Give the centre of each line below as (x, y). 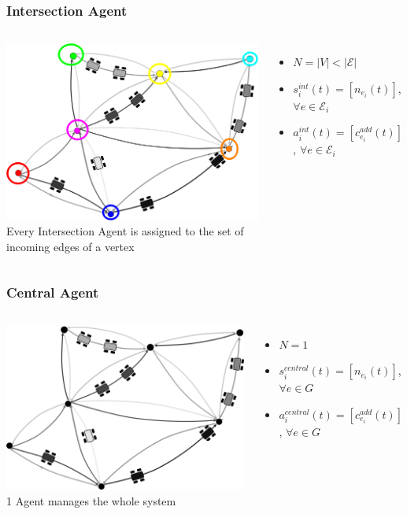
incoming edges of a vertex (70, 246)
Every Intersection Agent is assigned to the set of (125, 231)
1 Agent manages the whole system (91, 500)
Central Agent (53, 292)
